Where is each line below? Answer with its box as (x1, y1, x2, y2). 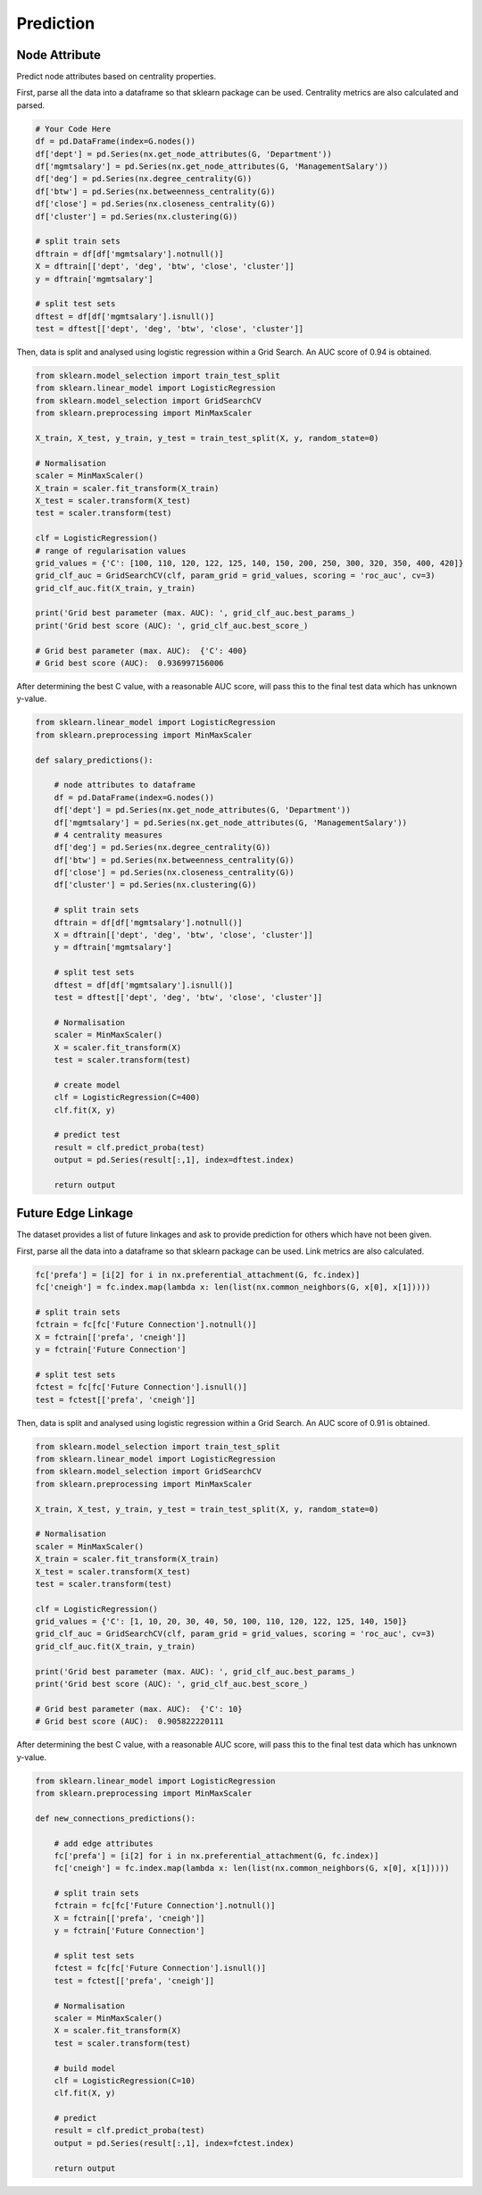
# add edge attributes (54, 1838, 154, 1849)
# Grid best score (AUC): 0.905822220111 (35, 1716, 224, 1727)
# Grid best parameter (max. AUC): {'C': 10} (35, 1704, 243, 1714)
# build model (54, 2063, 116, 2074)
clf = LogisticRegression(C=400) (54, 1092, 201, 1103)
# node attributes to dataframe (54, 780, 196, 790)
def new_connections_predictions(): (35, 1813, 196, 1824)
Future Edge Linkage (16, 1206, 134, 1221)
